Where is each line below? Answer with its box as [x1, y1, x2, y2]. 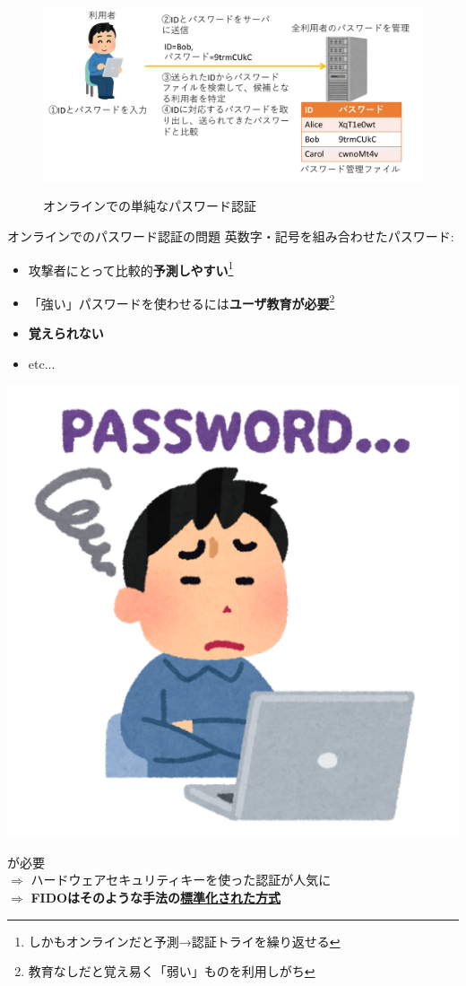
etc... [28, 353, 56, 372]
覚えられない [28, 324, 104, 343]
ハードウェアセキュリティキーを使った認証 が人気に [30, 870, 332, 889]
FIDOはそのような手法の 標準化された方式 [30, 888, 281, 907]
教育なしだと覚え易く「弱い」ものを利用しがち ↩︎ [28, 962, 315, 981]
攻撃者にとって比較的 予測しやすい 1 [28, 257, 234, 279]
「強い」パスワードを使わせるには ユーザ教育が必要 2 [28, 291, 335, 312]
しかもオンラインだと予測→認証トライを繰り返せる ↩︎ [28, 931, 341, 950]
